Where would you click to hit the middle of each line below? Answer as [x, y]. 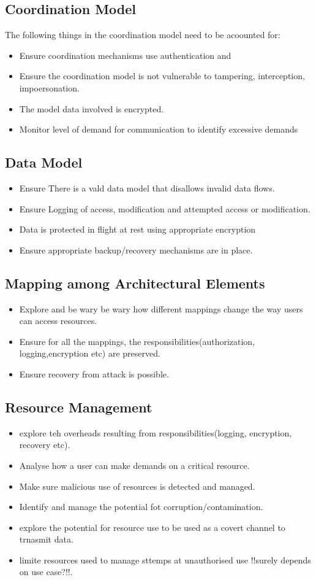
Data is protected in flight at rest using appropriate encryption [137, 229]
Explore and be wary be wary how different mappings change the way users [161, 308]
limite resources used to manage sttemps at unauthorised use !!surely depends [165, 559]
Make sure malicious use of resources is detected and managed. [137, 486]
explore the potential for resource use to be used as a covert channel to [152, 527]
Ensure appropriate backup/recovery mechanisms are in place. [136, 249]
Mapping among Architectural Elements [135, 283]
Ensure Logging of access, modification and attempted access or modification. [165, 208]
